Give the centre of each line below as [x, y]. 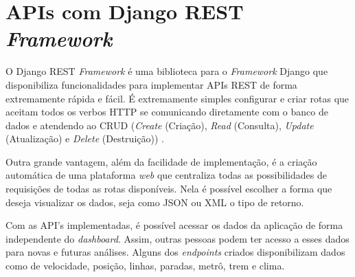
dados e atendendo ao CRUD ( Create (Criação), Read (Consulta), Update [160, 125]
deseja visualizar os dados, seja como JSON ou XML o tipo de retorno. [155, 202]
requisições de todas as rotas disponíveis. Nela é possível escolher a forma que [169, 189]
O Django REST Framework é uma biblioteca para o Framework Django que [167, 71]
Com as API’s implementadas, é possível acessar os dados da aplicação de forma [174, 225]
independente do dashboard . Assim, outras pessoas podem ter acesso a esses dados [177, 238]
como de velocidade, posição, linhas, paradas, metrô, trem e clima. [145, 266]
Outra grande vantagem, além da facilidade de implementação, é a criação [161, 161]
